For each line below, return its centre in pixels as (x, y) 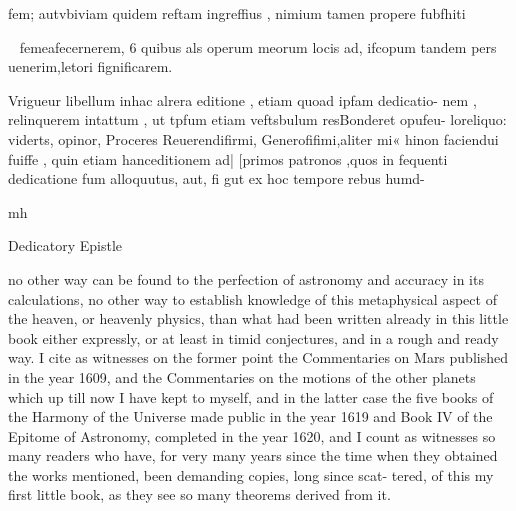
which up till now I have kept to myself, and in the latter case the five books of (251, 396)
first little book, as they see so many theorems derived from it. (199, 494)
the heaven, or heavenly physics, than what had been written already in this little (258, 318)
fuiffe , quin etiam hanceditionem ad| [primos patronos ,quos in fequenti (228, 158)
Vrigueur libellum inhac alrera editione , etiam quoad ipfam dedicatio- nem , (242, 99)
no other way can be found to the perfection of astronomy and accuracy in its (246, 278)
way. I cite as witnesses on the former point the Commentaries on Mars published (258, 357)
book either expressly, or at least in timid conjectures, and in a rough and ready (253, 337)
